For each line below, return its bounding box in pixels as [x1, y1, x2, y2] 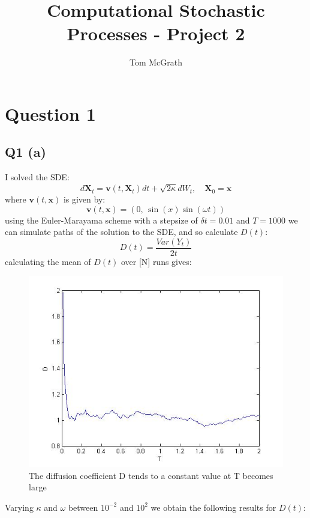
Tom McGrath [129, 56, 183, 69]
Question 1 [5, 101, 96, 126]
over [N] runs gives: [121, 255, 192, 267]
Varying [5, 501, 34, 513]
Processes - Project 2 [67, 21, 245, 46]
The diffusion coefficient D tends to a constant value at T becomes [29, 469, 273, 481]
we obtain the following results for [151, 501, 276, 513]
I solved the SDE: [5, 171, 70, 183]
